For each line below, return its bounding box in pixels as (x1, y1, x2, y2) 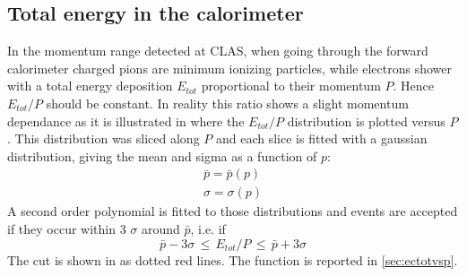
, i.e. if (190, 220, 226, 238)
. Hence (393, 76, 434, 95)
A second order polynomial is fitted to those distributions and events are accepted (7, 202, 458, 220)
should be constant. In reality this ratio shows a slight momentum (46, 93, 409, 112)
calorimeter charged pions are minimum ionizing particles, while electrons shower (7, 58, 452, 77)
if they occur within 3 (7, 220, 126, 238)
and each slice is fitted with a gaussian (215, 129, 428, 148)
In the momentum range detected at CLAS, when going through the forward (7, 41, 428, 60)
